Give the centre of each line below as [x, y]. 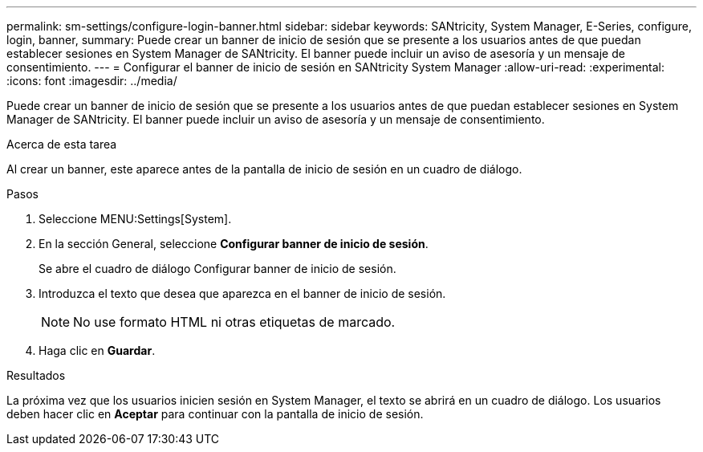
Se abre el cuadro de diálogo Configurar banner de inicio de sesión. [217, 269]
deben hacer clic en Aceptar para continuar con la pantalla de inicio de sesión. [215, 414]
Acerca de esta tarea [62, 144]
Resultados [36, 375]
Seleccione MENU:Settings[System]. [135, 219]
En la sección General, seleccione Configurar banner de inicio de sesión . [234, 244]
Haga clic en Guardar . [97, 350]
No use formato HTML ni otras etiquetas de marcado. [234, 322]
